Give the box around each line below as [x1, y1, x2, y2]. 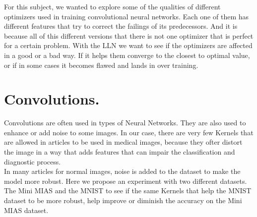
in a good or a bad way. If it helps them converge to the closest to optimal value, [4, 50, 250, 60]
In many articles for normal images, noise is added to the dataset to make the [4, 166, 241, 176]
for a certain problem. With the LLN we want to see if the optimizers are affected [4, 40, 253, 51]
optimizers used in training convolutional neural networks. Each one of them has [4, 11, 249, 21]
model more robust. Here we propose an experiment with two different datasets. [4, 175, 247, 186]
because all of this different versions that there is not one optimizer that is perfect [4, 30, 254, 41]
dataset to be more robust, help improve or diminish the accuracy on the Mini [4, 195, 242, 206]
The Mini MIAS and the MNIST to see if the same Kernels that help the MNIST [4, 185, 252, 196]
